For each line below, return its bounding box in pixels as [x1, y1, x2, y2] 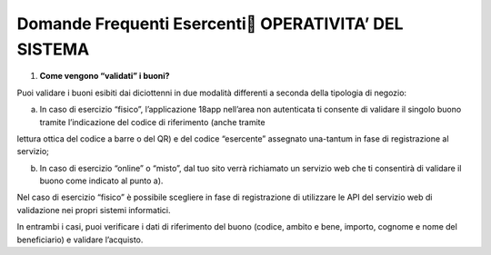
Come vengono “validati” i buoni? [39, 71, 170, 82]
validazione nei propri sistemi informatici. [16, 204, 172, 215]
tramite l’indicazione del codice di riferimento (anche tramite [39, 116, 266, 127]
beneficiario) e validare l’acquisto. [16, 234, 144, 245]
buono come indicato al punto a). [39, 175, 164, 186]
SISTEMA [16, 39, 90, 59]
